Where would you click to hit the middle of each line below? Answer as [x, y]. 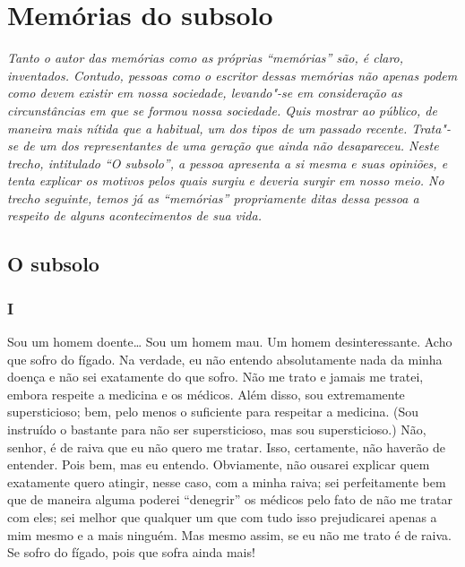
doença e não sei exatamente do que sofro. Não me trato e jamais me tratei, [215, 377]
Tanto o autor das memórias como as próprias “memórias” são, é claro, [206, 58]
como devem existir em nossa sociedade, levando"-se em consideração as [205, 93]
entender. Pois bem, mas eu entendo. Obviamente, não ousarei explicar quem [219, 464]
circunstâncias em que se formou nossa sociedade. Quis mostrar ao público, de [222, 110]
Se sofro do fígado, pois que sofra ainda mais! [131, 552]
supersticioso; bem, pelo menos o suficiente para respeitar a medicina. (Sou [213, 412]
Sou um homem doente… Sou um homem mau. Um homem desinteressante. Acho [230, 342]
